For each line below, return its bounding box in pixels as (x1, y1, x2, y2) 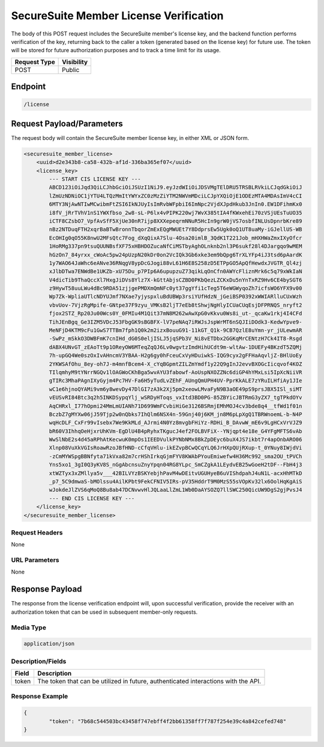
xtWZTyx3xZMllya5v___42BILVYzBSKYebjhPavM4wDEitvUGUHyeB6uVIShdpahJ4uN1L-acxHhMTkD (49, 470, 302, 477)
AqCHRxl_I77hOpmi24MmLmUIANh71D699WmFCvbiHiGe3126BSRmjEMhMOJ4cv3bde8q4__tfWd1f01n (49, 402, 302, 410)
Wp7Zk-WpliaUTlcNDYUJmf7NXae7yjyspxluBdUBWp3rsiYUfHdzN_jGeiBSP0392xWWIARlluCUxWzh (49, 293, 302, 300)
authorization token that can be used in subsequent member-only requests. (11, 608, 198, 615)
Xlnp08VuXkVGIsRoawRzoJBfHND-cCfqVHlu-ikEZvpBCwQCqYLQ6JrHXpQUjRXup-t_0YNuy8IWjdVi (49, 444, 302, 452)
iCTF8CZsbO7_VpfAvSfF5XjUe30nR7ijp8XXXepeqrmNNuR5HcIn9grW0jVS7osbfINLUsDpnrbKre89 (49, 217, 302, 225)
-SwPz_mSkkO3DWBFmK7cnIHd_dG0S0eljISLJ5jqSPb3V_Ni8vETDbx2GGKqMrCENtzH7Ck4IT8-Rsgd (49, 335, 302, 342)
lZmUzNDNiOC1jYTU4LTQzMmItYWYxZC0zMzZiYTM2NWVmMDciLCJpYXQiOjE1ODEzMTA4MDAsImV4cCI (49, 192, 302, 199)
